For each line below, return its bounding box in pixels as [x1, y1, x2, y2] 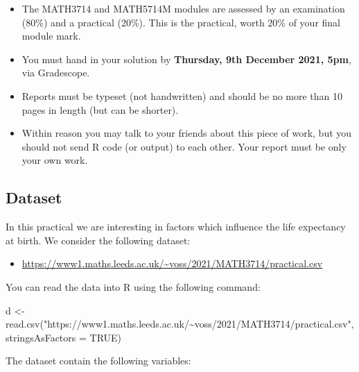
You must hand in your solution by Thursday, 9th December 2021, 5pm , [21, 51, 351, 66]
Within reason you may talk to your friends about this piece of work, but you [21, 126, 352, 140]
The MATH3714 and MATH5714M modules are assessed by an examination [21, 1, 345, 15]
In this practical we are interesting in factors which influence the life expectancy [6, 219, 346, 234]
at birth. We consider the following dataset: [6, 232, 191, 247]
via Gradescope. [21, 65, 90, 80]
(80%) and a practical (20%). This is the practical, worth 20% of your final [21, 15, 340, 29]
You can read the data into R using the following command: [6, 279, 261, 294]
